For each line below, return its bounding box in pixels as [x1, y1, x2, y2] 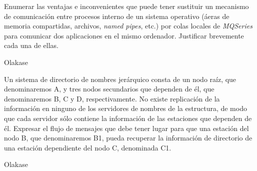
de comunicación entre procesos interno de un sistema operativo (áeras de [4, 10, 229, 21]
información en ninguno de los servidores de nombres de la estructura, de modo [4, 103, 247, 113]
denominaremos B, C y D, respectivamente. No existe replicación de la [4, 93, 220, 103]
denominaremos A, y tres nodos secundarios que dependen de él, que [4, 83, 214, 94]
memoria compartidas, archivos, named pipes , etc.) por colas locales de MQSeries [4, 20, 252, 31]
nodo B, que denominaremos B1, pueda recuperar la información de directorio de [4, 132, 252, 143]
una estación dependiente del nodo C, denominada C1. [4, 142, 171, 152]
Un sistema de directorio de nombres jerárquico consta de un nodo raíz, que [4, 73, 236, 84]
